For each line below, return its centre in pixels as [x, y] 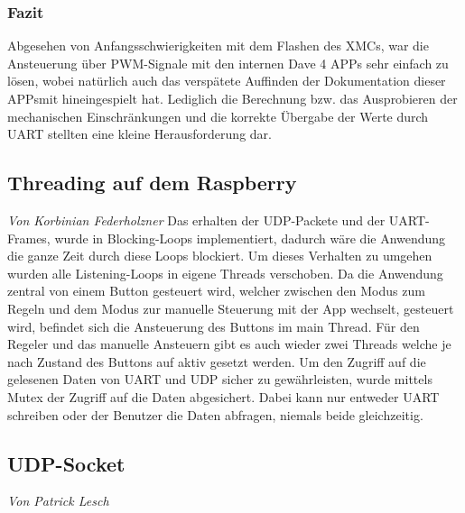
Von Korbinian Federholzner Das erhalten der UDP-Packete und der [196, 220]
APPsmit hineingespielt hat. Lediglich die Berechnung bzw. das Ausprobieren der [232, 98]
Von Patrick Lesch [58, 501]
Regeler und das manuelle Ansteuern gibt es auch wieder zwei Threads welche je [229, 344]
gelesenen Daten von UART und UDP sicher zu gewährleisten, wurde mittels [220, 379]
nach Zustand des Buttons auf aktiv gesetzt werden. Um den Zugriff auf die [217, 361]
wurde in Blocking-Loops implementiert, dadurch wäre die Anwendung [250, 238]
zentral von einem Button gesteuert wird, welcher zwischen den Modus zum [216, 291]
